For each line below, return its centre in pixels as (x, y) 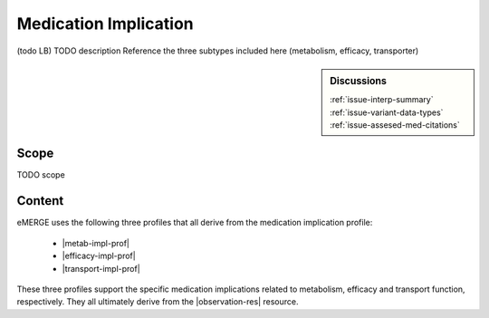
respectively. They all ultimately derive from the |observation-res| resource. (158, 302)
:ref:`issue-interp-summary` (382, 100)
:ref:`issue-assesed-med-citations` (395, 125)
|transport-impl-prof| (101, 268)
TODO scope (41, 175)
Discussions (358, 81)
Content (40, 201)
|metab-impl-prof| (96, 243)
